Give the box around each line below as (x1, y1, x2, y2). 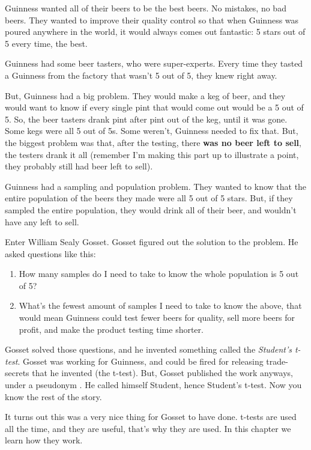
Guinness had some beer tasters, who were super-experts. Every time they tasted (5, 57, 303, 70)
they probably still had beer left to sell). (5, 160, 153, 172)
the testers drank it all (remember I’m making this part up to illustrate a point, (5, 148, 299, 160)
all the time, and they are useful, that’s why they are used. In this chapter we (5, 422, 291, 434)
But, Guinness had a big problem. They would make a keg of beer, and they (5, 89, 286, 102)
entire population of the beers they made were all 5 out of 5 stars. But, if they (5, 192, 293, 204)
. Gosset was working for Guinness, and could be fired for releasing (17, 354, 264, 367)
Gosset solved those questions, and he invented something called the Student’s (5, 343, 292, 356)
